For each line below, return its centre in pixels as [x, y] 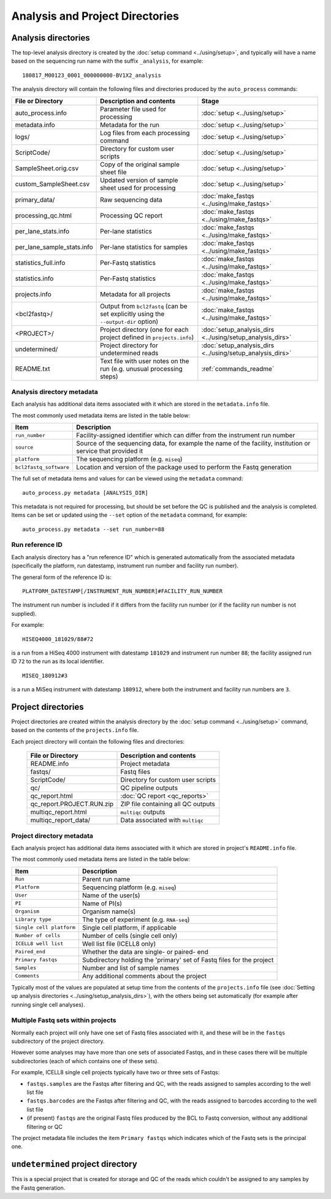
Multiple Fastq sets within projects [64, 1020]
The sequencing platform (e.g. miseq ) [130, 459]
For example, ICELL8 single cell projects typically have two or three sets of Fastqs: [116, 1072]
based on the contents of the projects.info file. [75, 730]
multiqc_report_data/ [60, 820]
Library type [33, 920]
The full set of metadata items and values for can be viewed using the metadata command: [127, 479]
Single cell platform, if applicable [129, 927]
